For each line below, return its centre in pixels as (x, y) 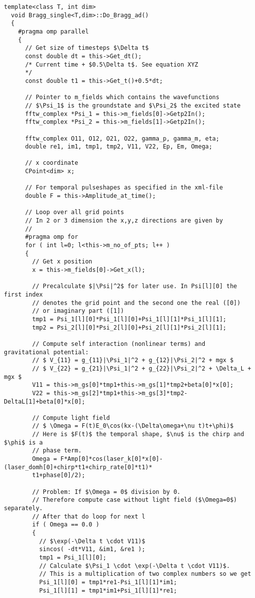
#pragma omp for (52, 237)
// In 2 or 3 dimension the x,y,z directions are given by (124, 221)
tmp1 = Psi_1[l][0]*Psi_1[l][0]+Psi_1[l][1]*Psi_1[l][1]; (129, 319)
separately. (23, 508)
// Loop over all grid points (74, 212)
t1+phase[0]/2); (59, 475)
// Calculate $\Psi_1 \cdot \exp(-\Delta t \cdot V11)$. (135, 566)
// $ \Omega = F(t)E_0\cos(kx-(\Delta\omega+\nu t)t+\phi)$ (133, 426)
